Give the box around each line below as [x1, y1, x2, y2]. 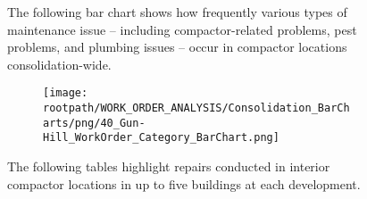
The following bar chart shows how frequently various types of [7, 3, 347, 21]
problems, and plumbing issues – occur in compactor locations [7, 37, 347, 56]
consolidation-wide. [7, 54, 112, 73]
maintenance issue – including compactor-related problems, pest [7, 20, 357, 38]
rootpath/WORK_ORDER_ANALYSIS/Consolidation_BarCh [43, 102, 350, 115]
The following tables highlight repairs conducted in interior [7, 157, 330, 175]
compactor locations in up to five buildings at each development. [7, 174, 361, 193]
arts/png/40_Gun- [43, 116, 146, 129]
